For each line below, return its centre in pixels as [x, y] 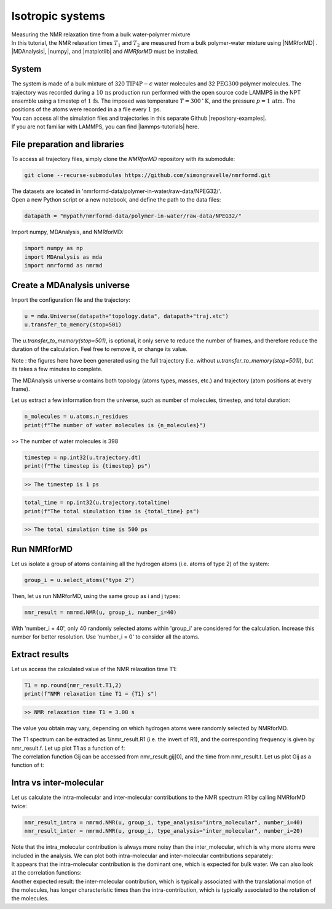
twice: [19, 806]
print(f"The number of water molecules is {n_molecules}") [115, 425]
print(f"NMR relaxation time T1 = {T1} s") [91, 694]
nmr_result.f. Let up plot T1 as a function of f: [68, 748]
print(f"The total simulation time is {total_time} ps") [112, 511]
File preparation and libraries [68, 144]
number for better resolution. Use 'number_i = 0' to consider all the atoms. [105, 637]
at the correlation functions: [47, 873]
